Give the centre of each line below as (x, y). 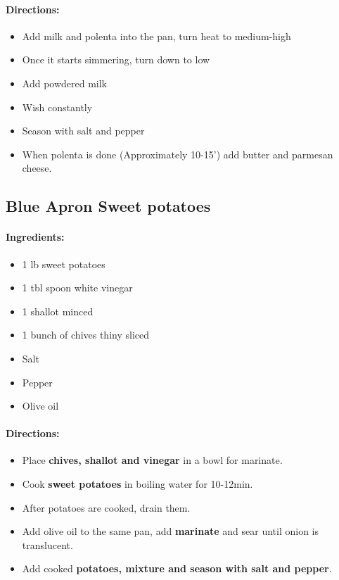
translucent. (47, 544)
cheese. (37, 168)
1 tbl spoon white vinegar (77, 288)
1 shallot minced (58, 311)
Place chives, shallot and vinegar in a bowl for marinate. (152, 460)
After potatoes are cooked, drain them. (106, 507)
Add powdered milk (65, 83)
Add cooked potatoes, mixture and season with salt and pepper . (177, 568)
